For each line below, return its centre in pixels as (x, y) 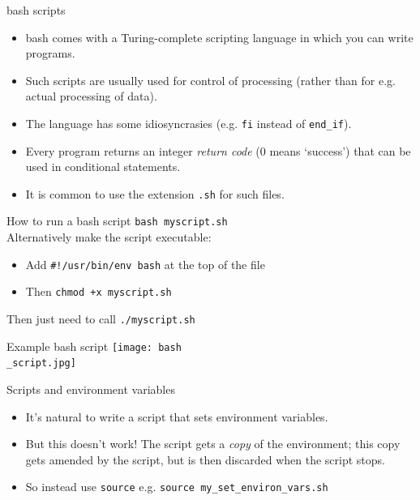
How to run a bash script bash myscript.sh (117, 221)
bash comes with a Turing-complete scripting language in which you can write (219, 37)
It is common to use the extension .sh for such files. (155, 193)
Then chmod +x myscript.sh (99, 291)
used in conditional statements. (103, 167)
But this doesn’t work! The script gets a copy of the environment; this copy (213, 444)
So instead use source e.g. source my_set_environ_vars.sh (177, 487)
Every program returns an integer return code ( (143, 150)
